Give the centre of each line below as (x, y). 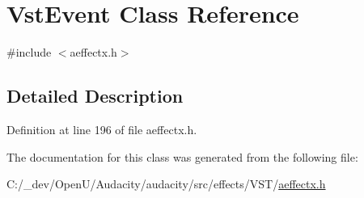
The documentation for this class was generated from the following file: (182, 156)
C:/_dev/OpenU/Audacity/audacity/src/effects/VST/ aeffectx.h (166, 184)
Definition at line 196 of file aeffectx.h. (102, 129)
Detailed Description (95, 96)
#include (29, 52)
